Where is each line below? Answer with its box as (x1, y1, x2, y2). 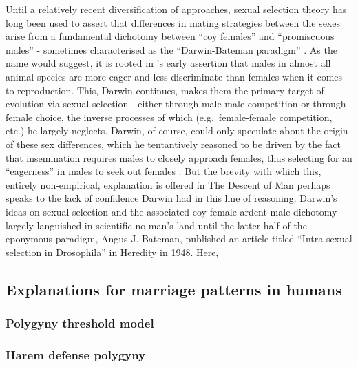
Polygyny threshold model (6, 314, 154, 331)
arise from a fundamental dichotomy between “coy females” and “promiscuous (6, 29, 335, 43)
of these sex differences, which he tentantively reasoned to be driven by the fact (6, 136, 341, 151)
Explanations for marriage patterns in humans (6, 278, 342, 300)
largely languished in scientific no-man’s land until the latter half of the (6, 218, 307, 232)
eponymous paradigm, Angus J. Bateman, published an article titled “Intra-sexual (6, 231, 352, 246)
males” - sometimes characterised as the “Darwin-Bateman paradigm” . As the (6, 42, 337, 56)
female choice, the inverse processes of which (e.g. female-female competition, (6, 109, 333, 124)
